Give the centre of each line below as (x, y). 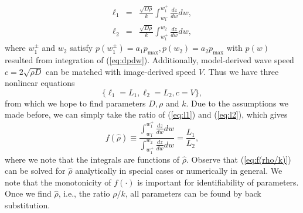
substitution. (28, 205)
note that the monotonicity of (58, 182)
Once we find (28, 193)
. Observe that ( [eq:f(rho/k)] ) (239, 159)
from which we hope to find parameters (75, 103)
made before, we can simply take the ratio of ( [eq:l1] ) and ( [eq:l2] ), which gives (146, 114)
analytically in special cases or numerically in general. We (179, 171)
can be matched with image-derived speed (121, 71)
